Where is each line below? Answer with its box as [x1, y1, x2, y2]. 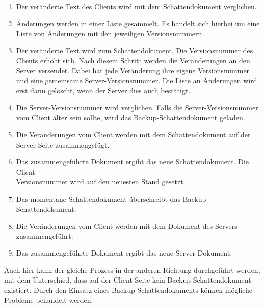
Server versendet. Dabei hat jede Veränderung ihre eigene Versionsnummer [16, 65, 250, 75]
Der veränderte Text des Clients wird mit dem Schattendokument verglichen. [16, 1, 257, 11]
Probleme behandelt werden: [4, 294, 93, 305]
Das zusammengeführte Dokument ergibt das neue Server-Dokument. [16, 247, 232, 258]
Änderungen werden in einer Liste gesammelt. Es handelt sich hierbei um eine [16, 18, 260, 29]
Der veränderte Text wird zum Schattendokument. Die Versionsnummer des [16, 45, 253, 55]
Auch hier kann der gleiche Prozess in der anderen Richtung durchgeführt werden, [4, 264, 260, 275]
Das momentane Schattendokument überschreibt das [16, 193, 180, 204]
